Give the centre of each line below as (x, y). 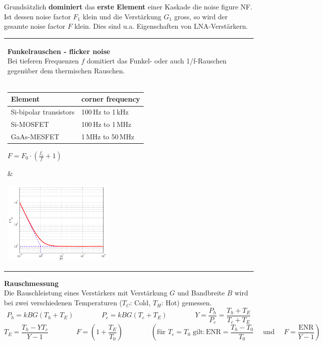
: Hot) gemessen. (187, 303)
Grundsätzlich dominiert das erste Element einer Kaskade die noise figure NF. (128, 6)
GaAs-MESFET (35, 136)
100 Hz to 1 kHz (105, 112)
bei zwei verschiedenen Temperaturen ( (63, 303)
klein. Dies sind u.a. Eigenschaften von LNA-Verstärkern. (161, 26)
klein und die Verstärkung (122, 16)
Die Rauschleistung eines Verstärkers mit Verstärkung (86, 293)
